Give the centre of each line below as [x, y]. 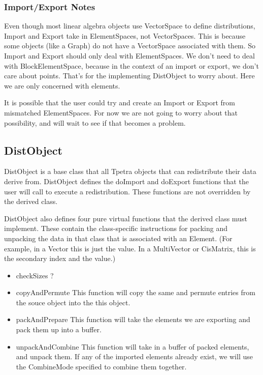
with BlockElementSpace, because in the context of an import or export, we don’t [131, 65]
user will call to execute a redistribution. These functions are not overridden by [127, 191]
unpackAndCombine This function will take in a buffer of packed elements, [133, 346]
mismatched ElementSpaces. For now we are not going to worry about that [121, 112]
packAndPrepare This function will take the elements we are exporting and [133, 319]
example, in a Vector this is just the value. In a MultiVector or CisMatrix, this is [130, 248]
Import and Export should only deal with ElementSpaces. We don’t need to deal [129, 55]
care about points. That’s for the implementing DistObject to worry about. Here [129, 76]
